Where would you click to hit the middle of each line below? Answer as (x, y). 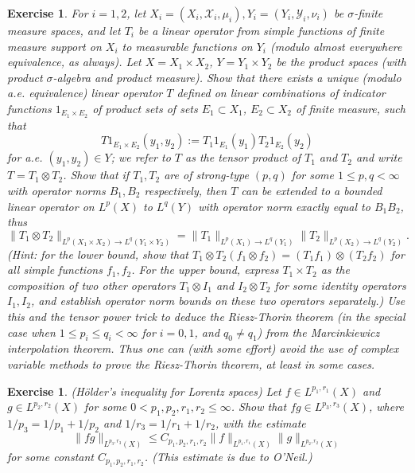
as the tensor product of (243, 157)
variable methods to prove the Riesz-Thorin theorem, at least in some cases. (191, 364)
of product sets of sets (145, 108)
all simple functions (55, 270)
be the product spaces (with (341, 62)
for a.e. (25, 157)
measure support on (54, 46)
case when (31, 332)
